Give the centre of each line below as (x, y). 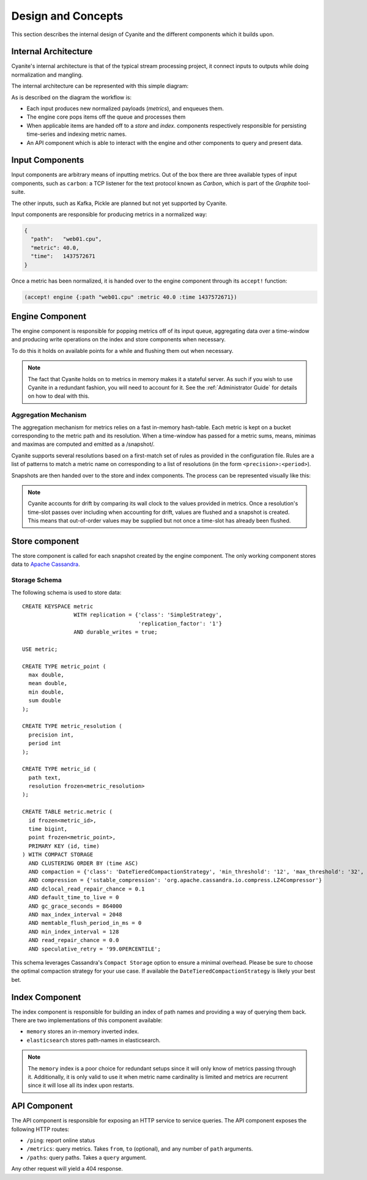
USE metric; (40, 649)
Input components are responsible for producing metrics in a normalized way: (109, 215)
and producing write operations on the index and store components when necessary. (119, 340)
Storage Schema (37, 580)
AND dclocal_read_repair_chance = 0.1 (87, 889)
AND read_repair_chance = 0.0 (74, 940)
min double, (46, 692)
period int (45, 744)
